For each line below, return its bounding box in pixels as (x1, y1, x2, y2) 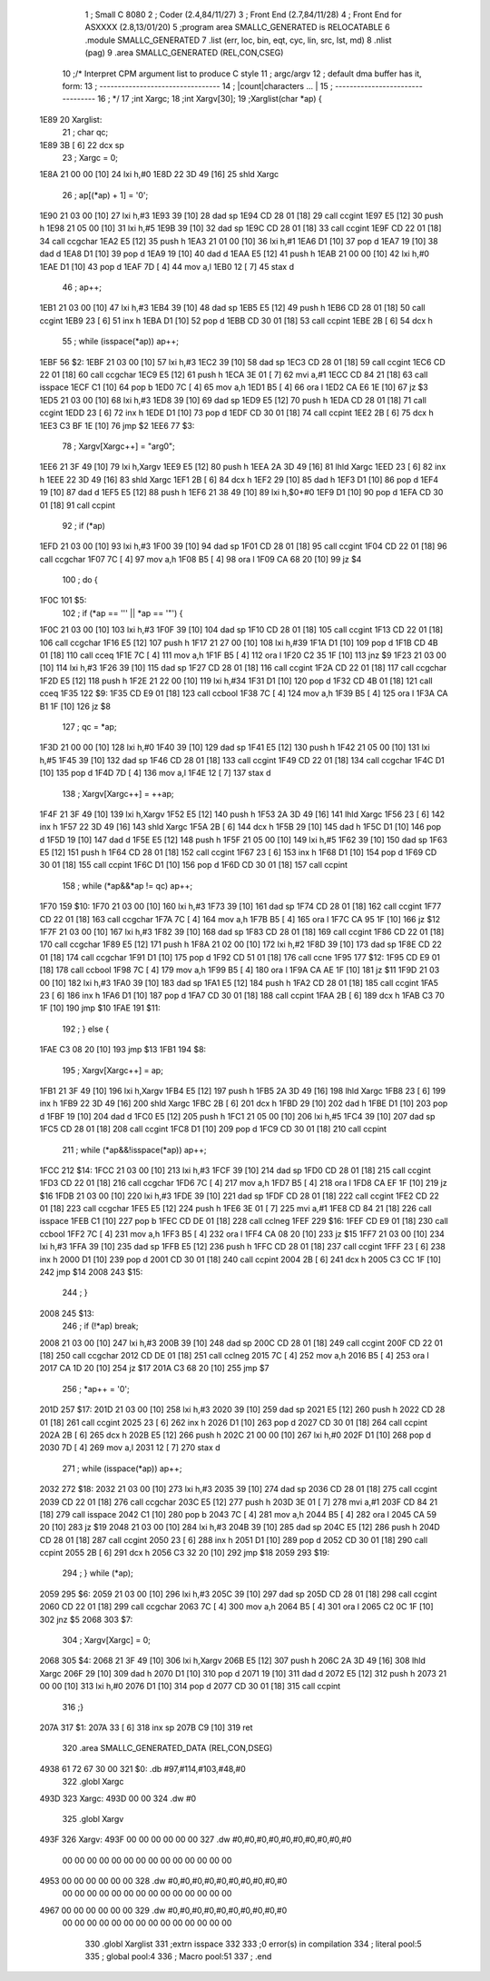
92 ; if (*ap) (62, 520, 106, 531)
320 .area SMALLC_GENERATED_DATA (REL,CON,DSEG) (62, 1743, 273, 1754)
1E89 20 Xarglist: (39, 114, 103, 124)
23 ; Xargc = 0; (62, 152, 118, 163)
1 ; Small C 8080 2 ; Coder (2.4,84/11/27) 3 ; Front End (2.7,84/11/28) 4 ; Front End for (84, 9, 403, 20)
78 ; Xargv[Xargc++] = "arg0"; (62, 441, 176, 452)
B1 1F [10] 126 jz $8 (39, 701, 111, 712)
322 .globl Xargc (62, 1777, 124, 1787)
